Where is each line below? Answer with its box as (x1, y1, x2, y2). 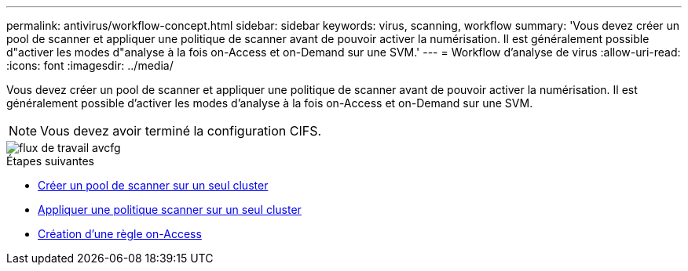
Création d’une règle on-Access (38, 227, 202, 240)
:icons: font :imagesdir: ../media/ (6, 59, 174, 72)
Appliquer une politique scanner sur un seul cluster (38, 203, 302, 216)
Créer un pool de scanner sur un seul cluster (38, 179, 269, 192)
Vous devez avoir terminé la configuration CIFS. (40, 123, 322, 139)
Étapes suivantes (6, 154, 94, 168)
